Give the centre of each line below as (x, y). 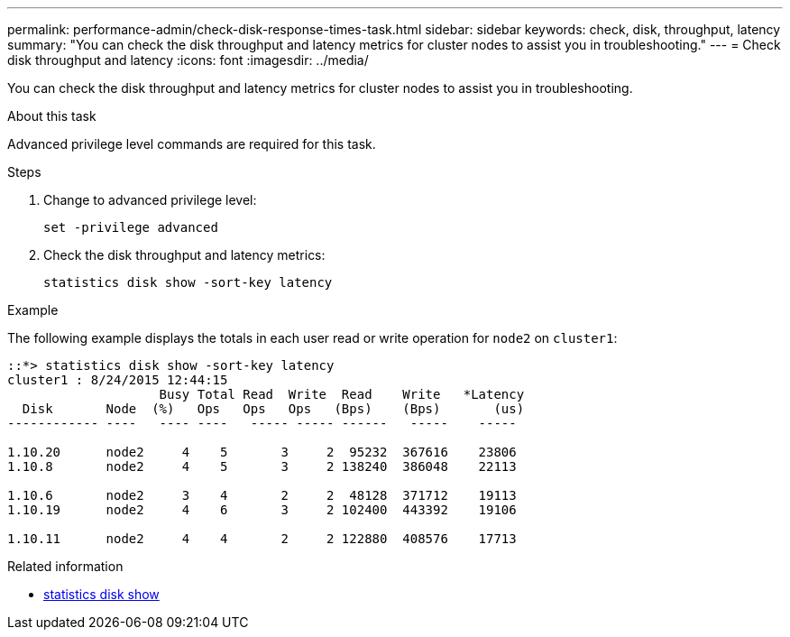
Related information (65, 566)
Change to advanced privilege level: (150, 200)
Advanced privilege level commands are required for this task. (192, 144)
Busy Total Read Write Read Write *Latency (342, 394)
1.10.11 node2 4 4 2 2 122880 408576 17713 (262, 539)
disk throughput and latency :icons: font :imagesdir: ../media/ (188, 60)
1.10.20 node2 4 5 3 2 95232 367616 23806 (262, 452)
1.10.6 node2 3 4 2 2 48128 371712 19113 (262, 495)
